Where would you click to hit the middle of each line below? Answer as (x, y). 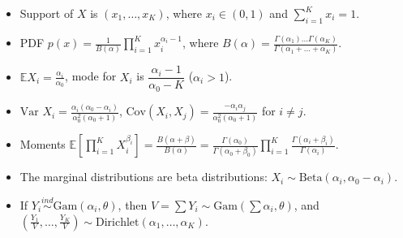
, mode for (91, 76)
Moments (43, 144)
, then (133, 204)
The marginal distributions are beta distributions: (144, 177)
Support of (47, 13)
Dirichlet (117, 222)
